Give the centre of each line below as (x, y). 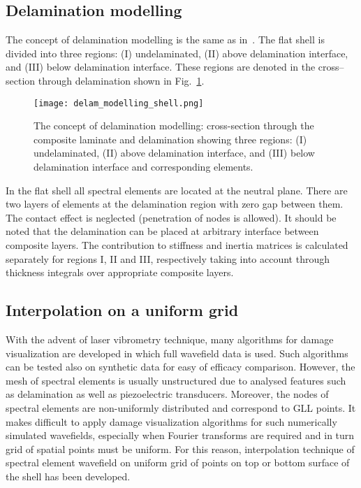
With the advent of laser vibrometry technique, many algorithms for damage (170, 339)
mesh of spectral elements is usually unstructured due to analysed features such (176, 380)
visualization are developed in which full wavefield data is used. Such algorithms (177, 353)
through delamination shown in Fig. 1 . (121, 80)
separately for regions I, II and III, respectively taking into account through (168, 258)
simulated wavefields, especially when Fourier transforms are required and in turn (180, 435)
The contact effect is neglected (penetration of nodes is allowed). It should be (171, 217)
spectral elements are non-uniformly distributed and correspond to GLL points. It (181, 407)
